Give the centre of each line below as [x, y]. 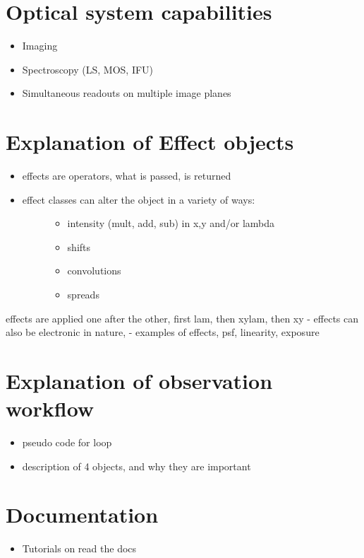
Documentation [82, 515]
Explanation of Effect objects [150, 142]
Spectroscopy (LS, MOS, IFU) [88, 69]
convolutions [94, 271]
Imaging [40, 46]
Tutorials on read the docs [79, 548]
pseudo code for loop [67, 442]
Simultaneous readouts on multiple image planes [127, 93]
